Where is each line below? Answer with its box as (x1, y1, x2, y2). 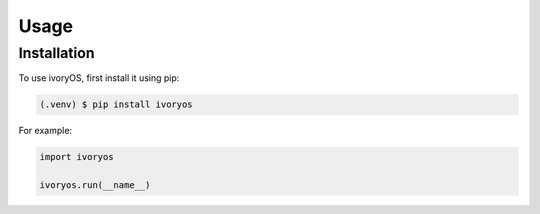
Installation (18, 44, 95, 62)
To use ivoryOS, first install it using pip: (18, 72, 180, 84)
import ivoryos (39, 151, 114, 163)
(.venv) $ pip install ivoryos (39, 99, 194, 110)
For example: (18, 125, 73, 137)
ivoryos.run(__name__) (39, 180, 151, 191)
